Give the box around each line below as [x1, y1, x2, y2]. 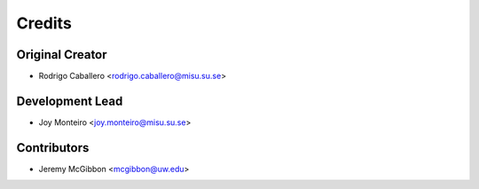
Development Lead [16, 93, 123, 108]
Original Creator [16, 47, 107, 62]
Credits [16, 13, 73, 33]
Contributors [16, 140, 90, 155]
